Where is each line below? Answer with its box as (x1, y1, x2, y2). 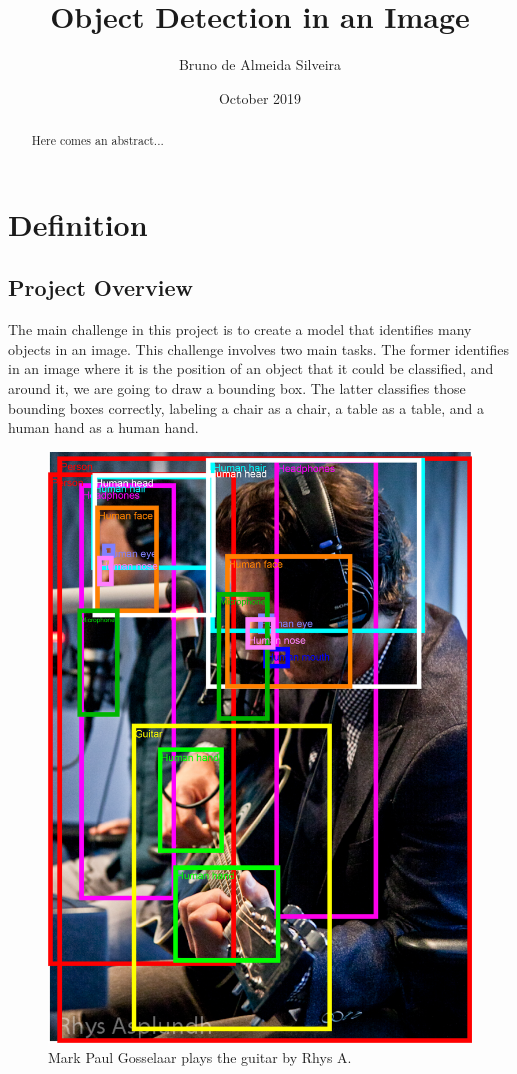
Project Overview (8, 272, 194, 303)
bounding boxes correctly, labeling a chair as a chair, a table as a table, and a (8, 397, 485, 418)
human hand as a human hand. (8, 417, 199, 438)
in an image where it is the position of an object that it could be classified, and (8, 358, 494, 379)
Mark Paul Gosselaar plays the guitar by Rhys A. (48, 1046, 352, 1067)
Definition (8, 203, 148, 244)
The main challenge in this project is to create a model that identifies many (8, 319, 472, 340)
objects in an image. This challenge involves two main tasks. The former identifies (8, 338, 509, 359)
